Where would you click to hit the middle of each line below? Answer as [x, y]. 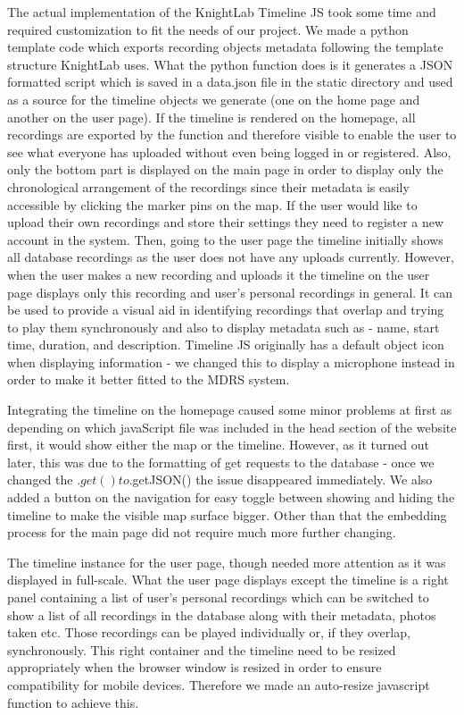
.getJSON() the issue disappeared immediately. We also [281, 479]
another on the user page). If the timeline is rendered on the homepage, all [211, 117]
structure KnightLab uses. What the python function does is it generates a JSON [230, 64]
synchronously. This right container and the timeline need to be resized [202, 649]
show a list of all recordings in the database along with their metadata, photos [222, 614]
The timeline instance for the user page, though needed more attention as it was [227, 562]
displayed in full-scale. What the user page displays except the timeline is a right [228, 580]
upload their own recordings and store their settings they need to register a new [226, 222]
